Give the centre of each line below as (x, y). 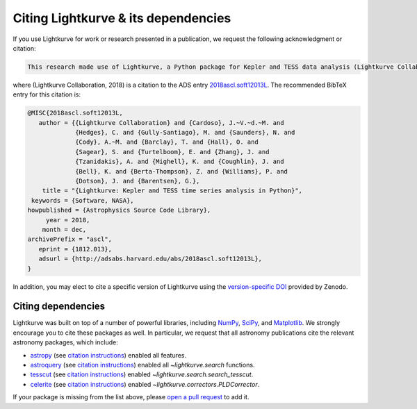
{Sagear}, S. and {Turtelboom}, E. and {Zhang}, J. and (172, 152)
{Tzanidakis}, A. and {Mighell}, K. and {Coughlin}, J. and (180, 162)
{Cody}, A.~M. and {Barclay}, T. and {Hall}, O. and (167, 142)
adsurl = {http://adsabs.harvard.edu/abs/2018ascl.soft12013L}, (150, 259)
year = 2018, (68, 220)
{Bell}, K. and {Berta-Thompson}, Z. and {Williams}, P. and (182, 171)
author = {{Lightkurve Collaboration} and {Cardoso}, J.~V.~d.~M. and (161, 123)
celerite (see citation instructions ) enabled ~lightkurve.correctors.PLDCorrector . (145, 384)
